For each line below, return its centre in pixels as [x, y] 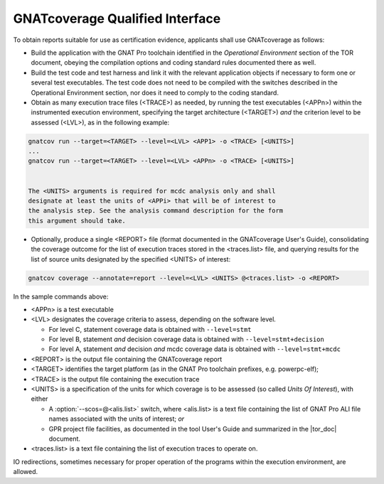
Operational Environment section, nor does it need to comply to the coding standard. [155, 92]
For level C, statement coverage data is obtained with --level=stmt [150, 329]
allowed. [26, 472]
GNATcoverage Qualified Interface [117, 18]
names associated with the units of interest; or [117, 419]
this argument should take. [77, 221]
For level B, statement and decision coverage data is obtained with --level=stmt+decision [187, 339]
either [39, 399]
